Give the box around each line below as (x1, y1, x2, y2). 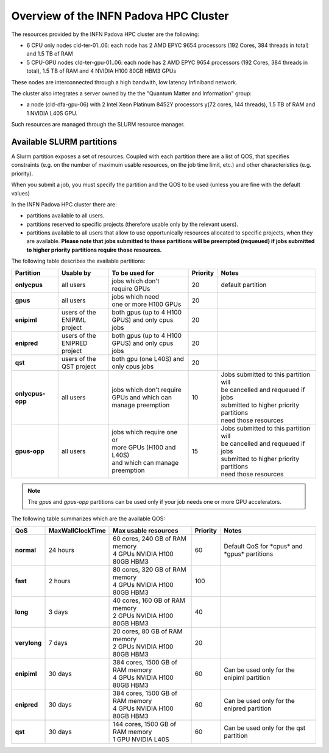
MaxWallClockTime (48, 526, 106, 534)
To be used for (111, 269, 155, 277)
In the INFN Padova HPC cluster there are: (11, 200, 117, 208)
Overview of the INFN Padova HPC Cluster (11, 9, 229, 23)
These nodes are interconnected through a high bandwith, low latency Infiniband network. (11, 78, 238, 85)
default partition (221, 280, 267, 289)
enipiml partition (223, 673, 271, 682)
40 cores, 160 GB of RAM (113, 596, 186, 605)
